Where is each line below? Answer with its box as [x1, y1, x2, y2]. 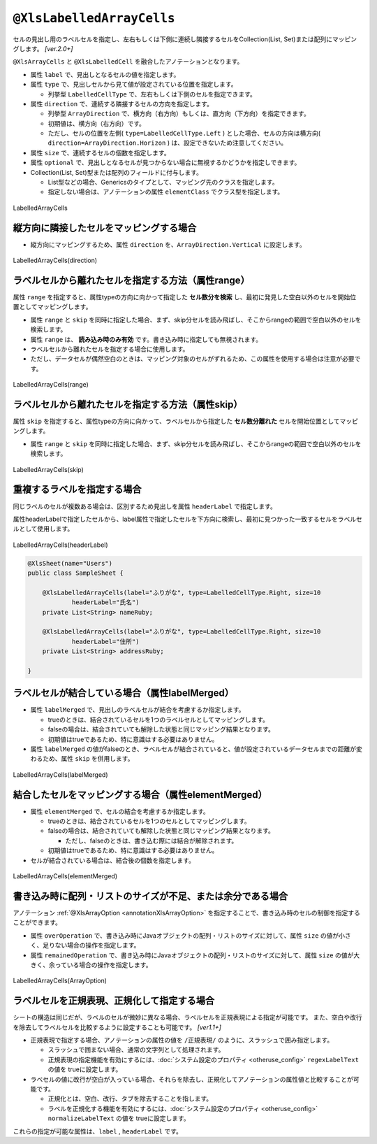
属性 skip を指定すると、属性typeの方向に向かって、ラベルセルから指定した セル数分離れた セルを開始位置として [13, 417, 340, 426]
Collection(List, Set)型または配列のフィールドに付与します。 [30, 168, 202, 176]
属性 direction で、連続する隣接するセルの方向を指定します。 [30, 99, 213, 108]
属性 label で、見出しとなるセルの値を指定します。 [30, 70, 180, 78]
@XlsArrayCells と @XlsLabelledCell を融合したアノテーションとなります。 [13, 57, 244, 66]
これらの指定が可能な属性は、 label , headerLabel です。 [13, 1127, 183, 1136]
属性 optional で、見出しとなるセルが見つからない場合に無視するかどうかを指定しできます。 [30, 158, 301, 167]
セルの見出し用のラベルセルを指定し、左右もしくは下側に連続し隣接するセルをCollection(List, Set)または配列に [13, 35, 333, 43]
